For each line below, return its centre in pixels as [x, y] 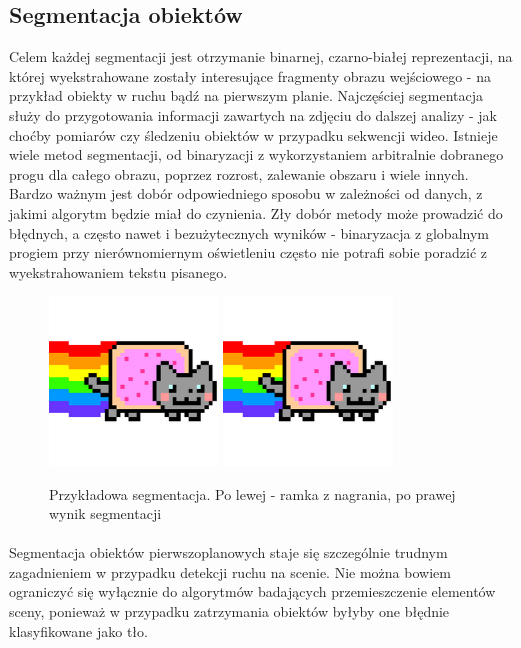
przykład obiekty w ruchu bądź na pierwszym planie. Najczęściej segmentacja [246, 95]
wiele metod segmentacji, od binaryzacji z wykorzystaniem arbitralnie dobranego [256, 154]
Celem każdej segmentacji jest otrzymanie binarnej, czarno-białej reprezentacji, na [261, 56]
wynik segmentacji [105, 513]
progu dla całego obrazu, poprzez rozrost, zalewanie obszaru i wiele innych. [239, 173]
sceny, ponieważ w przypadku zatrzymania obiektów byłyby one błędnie [229, 611]
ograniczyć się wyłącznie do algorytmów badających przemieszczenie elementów [252, 591]
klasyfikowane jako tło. [78, 630]
